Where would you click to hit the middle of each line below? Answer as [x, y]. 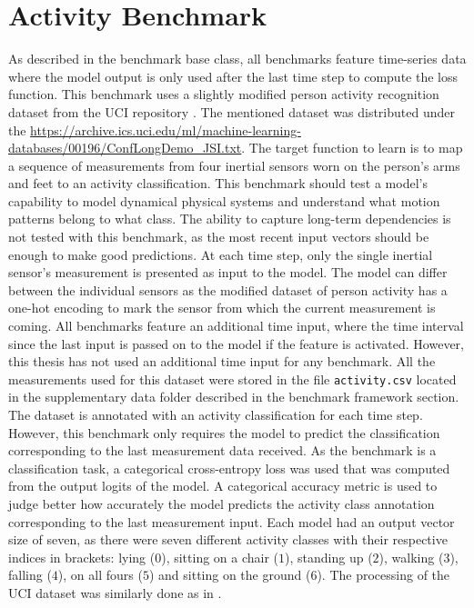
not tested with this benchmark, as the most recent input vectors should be [219, 237]
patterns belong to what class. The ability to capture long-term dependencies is [230, 219]
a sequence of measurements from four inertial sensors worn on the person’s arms [234, 165]
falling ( [30, 575]
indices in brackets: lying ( [82, 557]
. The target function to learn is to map [352, 148]
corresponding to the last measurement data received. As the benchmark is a [222, 450]
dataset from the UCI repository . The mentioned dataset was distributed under [232, 111]
